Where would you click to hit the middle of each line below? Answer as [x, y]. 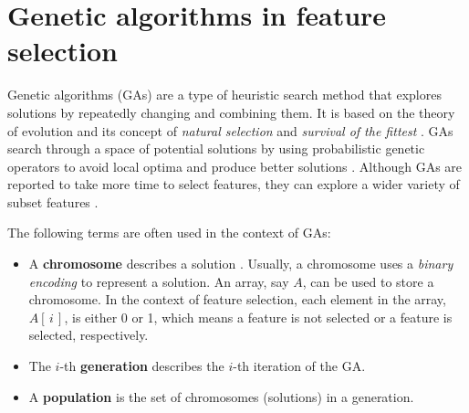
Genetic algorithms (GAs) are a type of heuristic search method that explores [224, 95]
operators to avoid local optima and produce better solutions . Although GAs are [235, 166]
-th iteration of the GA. [299, 366]
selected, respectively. [89, 335]
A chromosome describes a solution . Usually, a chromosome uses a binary [241, 264]
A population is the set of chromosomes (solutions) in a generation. [221, 396]
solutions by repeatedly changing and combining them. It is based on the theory [231, 112]
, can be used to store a [368, 281]
